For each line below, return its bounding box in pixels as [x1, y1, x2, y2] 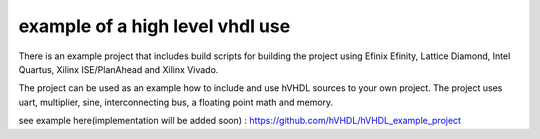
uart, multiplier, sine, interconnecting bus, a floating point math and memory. [18, 96, 334, 108]
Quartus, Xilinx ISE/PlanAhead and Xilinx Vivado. [18, 63, 219, 75]
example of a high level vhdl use [18, 15, 291, 37]
